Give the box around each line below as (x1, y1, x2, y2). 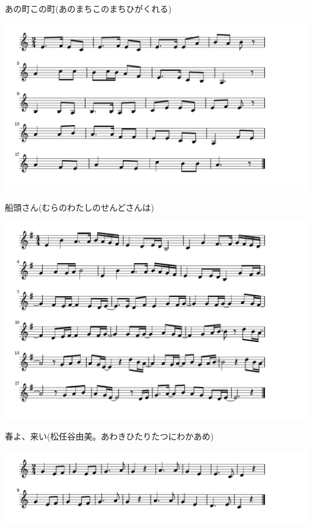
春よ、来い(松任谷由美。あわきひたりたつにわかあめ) (5, 429, 214, 442)
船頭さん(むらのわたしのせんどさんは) (5, 200, 155, 213)
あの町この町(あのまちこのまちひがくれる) (5, 2, 172, 14)
